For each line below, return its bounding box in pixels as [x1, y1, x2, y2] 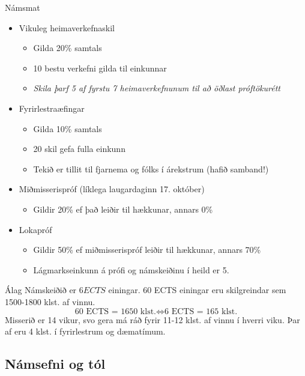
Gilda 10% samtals [33, 122, 102, 135]
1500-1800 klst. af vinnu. [5, 295, 95, 308]
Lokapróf [19, 223, 52, 235]
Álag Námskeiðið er [5, 284, 77, 296]
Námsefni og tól [5, 354, 106, 373]
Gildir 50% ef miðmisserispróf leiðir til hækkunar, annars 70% [33, 243, 261, 256]
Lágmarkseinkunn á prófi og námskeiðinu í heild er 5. [33, 263, 229, 276]
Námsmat [5, 1, 40, 13]
